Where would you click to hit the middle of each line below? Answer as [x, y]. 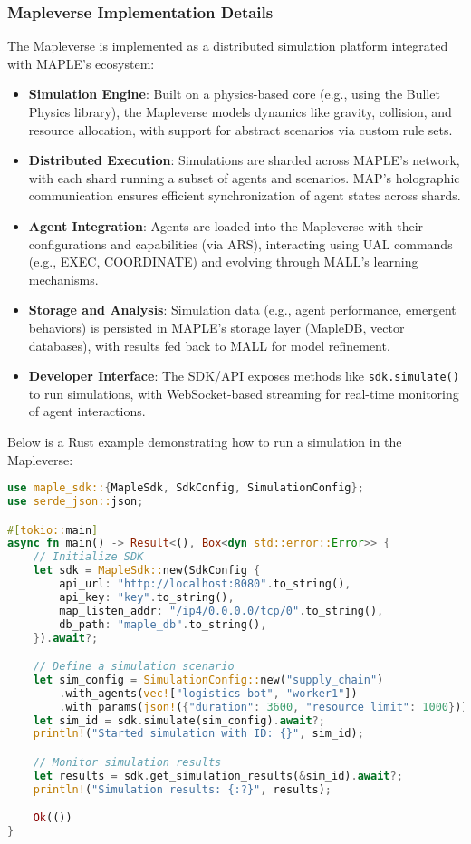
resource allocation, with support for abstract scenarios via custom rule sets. [240, 129]
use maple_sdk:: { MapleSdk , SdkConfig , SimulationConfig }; [186, 488]
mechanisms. [63, 279]
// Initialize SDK [88, 557]
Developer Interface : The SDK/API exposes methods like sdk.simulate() [244, 376]
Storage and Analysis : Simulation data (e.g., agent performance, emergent [242, 310]
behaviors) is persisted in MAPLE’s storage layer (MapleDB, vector [216, 327]
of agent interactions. [87, 411]
